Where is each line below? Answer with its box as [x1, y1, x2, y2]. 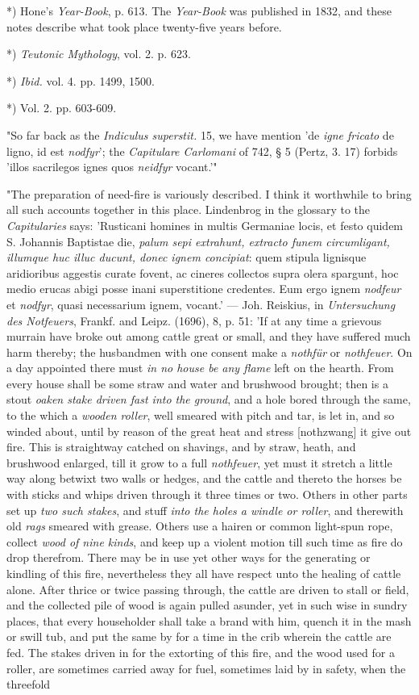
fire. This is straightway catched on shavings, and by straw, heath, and [6, 438, 356, 455]
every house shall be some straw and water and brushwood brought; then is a [6, 375, 388, 391]
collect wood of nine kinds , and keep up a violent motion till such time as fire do [6, 533, 403, 550]
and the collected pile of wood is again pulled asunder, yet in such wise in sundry [6, 597, 408, 613]
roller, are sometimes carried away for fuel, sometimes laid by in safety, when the [6, 659, 406, 676]
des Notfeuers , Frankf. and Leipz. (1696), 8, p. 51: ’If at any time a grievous [6, 312, 382, 329]
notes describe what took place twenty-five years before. [6, 18, 282, 35]
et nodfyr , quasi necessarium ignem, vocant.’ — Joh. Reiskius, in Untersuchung [6, 295, 396, 312]
